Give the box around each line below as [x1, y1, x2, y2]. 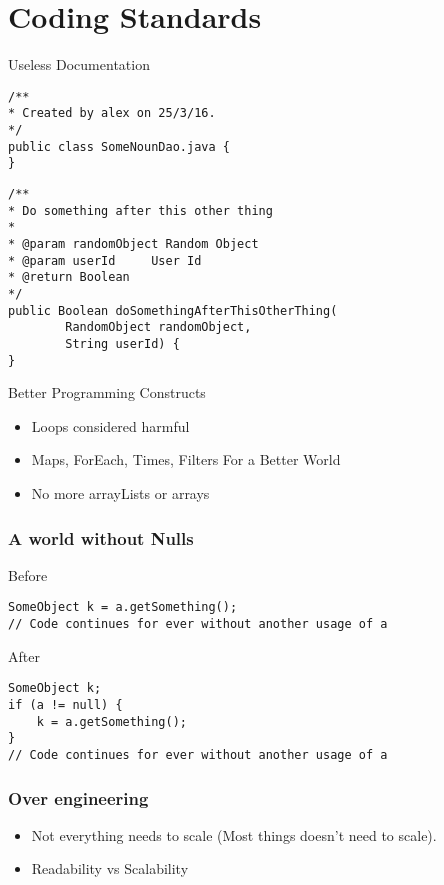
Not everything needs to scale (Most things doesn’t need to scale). [31, 824, 437, 845]
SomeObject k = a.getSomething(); [8, 600, 238, 615]
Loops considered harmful [31, 415, 190, 436]
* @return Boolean [8, 270, 130, 285]
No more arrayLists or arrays [31, 483, 210, 503]
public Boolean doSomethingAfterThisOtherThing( [8, 303, 338, 318]
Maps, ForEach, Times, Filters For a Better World [31, 449, 341, 470]
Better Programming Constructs [8, 382, 206, 403]
